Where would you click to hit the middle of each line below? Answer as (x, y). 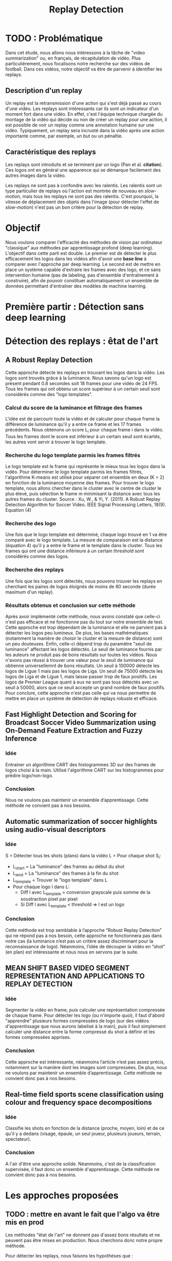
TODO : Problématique (54, 38)
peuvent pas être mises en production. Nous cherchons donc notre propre (84, 1240)
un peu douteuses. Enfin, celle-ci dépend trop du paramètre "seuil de (79, 643)
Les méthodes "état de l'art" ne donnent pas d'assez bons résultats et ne (83, 1235)
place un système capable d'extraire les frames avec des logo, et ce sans (83, 269)
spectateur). (18, 1139)
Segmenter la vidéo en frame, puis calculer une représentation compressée (85, 1010)
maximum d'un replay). (30, 592)
